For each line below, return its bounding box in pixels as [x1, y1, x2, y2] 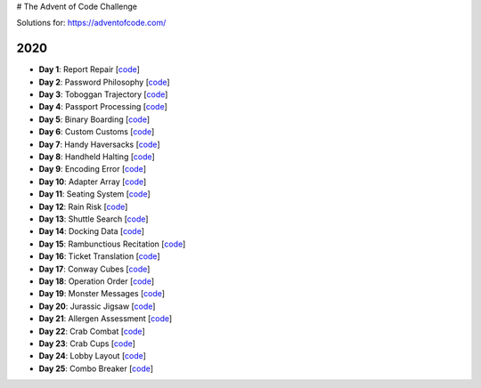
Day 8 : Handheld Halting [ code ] [38, 151, 155, 162]
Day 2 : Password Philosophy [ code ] [38, 77, 170, 87]
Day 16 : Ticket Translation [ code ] [38, 251, 160, 262]
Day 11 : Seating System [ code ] [38, 189, 151, 199]
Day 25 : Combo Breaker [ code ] [38, 363, 154, 374]
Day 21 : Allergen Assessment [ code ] [38, 313, 173, 324]
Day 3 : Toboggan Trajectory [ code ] [38, 89, 168, 100]
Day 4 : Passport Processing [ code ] [38, 101, 168, 112]
